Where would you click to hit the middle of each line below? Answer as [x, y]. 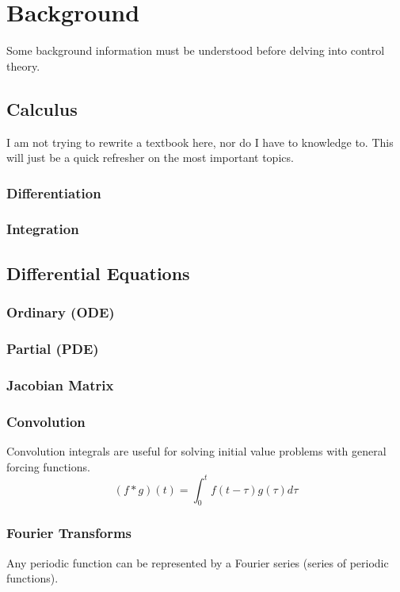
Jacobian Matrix [60, 384]
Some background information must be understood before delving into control [196, 50]
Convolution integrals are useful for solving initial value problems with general [196, 450]
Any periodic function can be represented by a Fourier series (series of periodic [198, 562]
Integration [43, 229]
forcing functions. [48, 466]
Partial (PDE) [53, 348]
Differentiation [54, 192]
